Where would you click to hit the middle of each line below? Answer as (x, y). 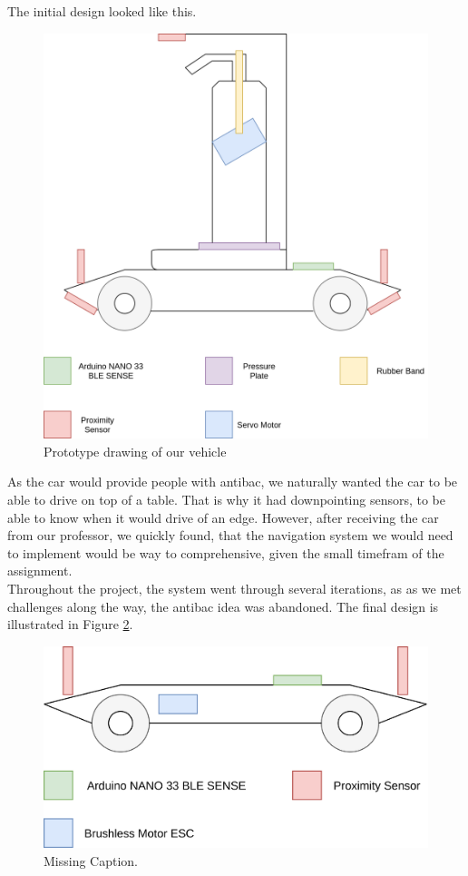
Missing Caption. (91, 860)
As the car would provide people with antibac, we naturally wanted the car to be (233, 482)
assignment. (40, 571)
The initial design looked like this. (102, 11)
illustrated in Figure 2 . (70, 624)
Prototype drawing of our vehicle (135, 451)
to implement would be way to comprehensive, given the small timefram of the (226, 552)
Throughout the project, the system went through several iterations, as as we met (234, 589)
